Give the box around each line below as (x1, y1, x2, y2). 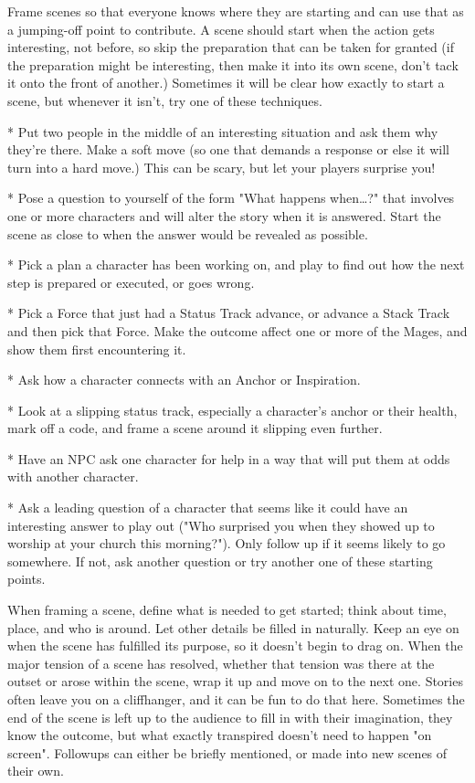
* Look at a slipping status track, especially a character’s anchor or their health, (7, 400, 458, 419)
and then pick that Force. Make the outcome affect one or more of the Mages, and (7, 321, 468, 340)
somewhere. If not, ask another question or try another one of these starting (7, 551, 433, 570)
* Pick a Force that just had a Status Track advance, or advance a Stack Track (7, 303, 450, 323)
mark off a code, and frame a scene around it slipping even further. (7, 418, 383, 438)
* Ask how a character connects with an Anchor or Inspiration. (7, 370, 361, 389)
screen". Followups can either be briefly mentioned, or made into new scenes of (7, 743, 448, 762)
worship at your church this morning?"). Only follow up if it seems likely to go (7, 534, 446, 553)
